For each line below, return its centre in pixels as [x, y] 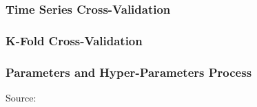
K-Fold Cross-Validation [74, 40]
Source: [21, 97]
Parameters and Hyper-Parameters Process [129, 72]
